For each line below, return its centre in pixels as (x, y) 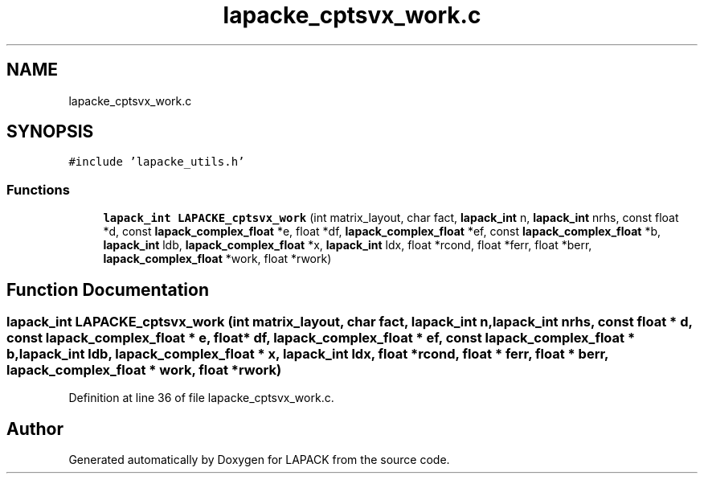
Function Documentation (108, 289)
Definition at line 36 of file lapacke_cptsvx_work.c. (201, 398)
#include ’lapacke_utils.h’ (157, 162)
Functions (38, 189)
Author (35, 429)
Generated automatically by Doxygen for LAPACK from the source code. (259, 460)
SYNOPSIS (50, 132)
